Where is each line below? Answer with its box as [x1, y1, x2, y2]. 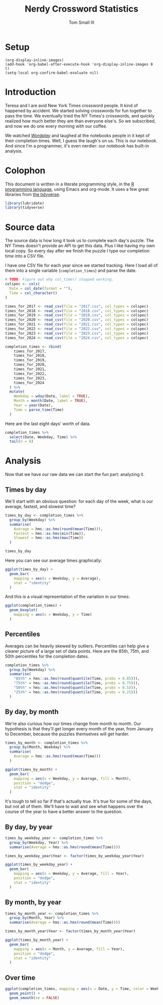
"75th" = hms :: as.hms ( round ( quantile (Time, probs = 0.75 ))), [14, 681, 140, 686]
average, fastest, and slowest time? [5, 504, 76, 509]
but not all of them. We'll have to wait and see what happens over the [5, 804, 144, 809]
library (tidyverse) [5, 205, 45, 210]
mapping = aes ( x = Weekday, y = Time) [14, 612, 92, 617]
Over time [5, 973, 35, 982]
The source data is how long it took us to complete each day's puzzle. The [5, 238, 154, 244]
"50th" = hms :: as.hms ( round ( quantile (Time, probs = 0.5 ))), [14, 685, 138, 690]
